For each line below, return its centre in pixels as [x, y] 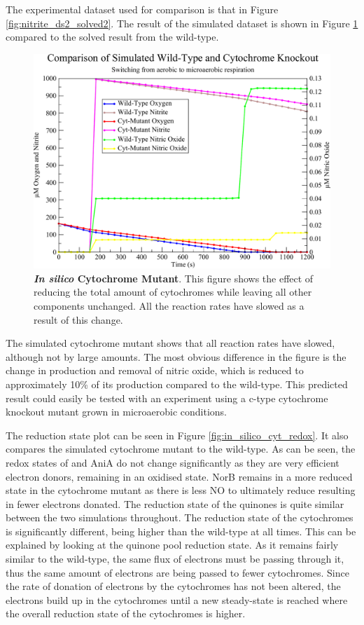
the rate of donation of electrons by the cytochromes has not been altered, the [173, 586]
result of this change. [78, 319]
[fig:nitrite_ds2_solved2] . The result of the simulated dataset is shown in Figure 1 [182, 23]
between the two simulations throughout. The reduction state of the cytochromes [180, 517]
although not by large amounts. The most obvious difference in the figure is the [176, 356]
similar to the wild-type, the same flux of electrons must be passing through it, [175, 559]
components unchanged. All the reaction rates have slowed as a [169, 305]
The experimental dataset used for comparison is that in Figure [142, 9]
